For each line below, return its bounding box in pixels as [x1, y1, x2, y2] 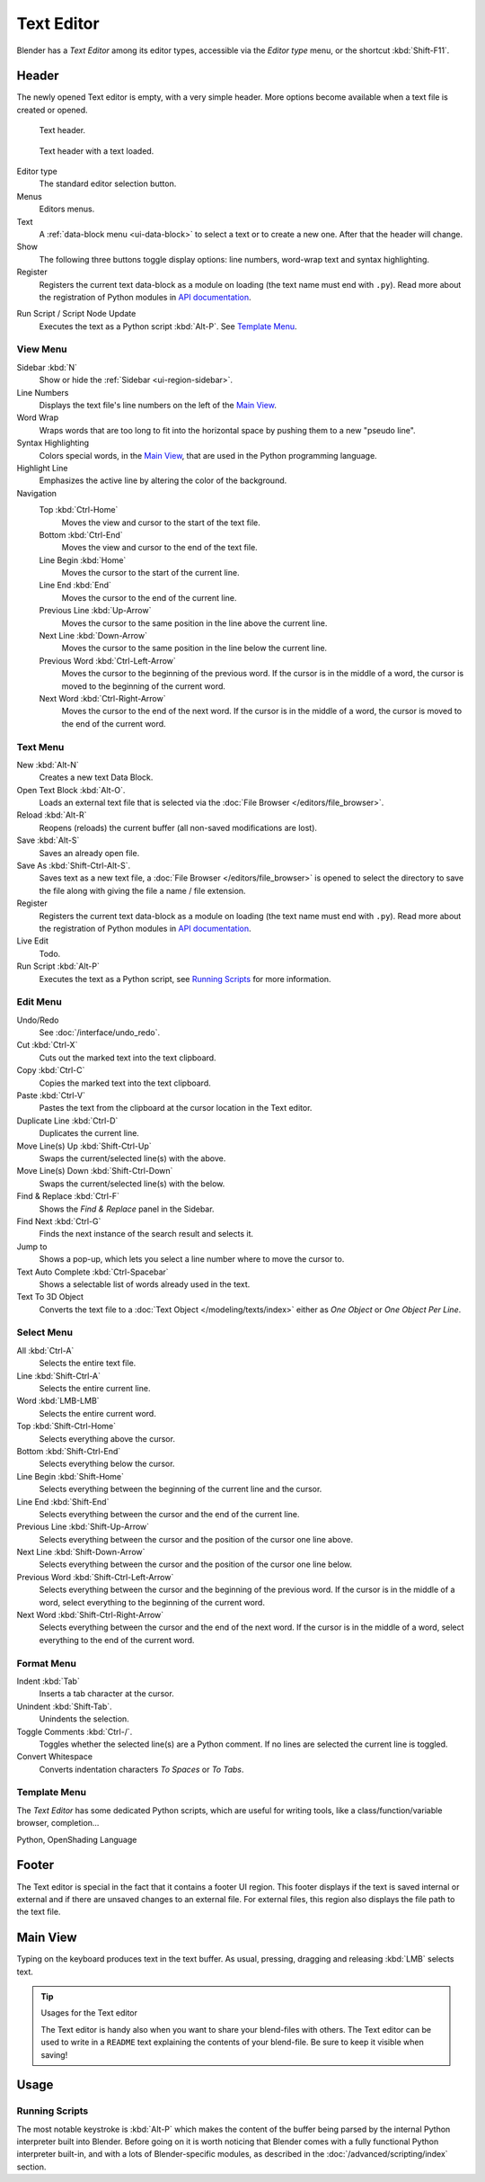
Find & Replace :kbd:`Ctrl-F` [16, 1191, 120, 1202]
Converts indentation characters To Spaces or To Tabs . [39, 1764, 244, 1775]
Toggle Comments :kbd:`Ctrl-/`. [16, 1726, 133, 1737]
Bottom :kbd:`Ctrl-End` [39, 529, 123, 540]
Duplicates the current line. [39, 1128, 139, 1139]
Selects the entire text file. [39, 1358, 137, 1369]
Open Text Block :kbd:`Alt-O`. [16, 784, 126, 795]
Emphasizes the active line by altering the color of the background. [39, 475, 287, 486]
